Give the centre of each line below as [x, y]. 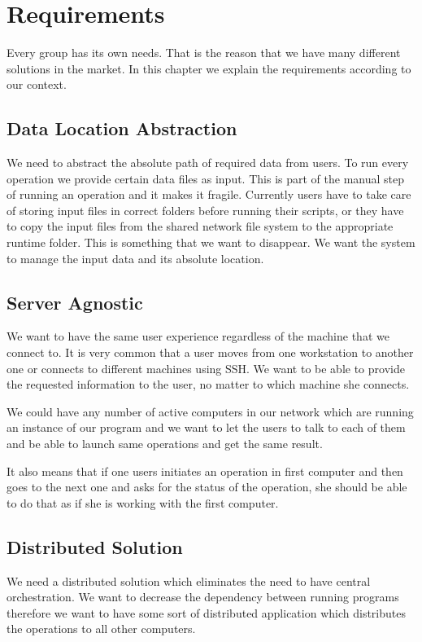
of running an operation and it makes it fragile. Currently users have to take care [209, 194]
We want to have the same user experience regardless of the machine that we [198, 336]
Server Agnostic [75, 302]
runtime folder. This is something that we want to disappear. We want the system [211, 242]
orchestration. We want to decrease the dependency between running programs [203, 597]
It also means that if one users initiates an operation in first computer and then [205, 471]
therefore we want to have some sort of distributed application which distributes [206, 612]
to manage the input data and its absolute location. [135, 258]
